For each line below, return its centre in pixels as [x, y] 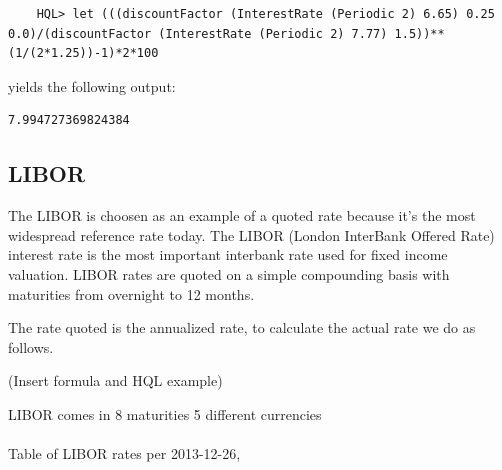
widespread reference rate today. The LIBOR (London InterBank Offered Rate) [251, 234]
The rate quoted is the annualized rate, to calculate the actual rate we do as [242, 327]
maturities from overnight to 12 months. [131, 293]
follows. [31, 346]
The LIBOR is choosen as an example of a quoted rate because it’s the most [242, 215]
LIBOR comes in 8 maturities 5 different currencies [165, 413]
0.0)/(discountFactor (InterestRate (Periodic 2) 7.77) [198, 33]
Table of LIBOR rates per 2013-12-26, [124, 453]
